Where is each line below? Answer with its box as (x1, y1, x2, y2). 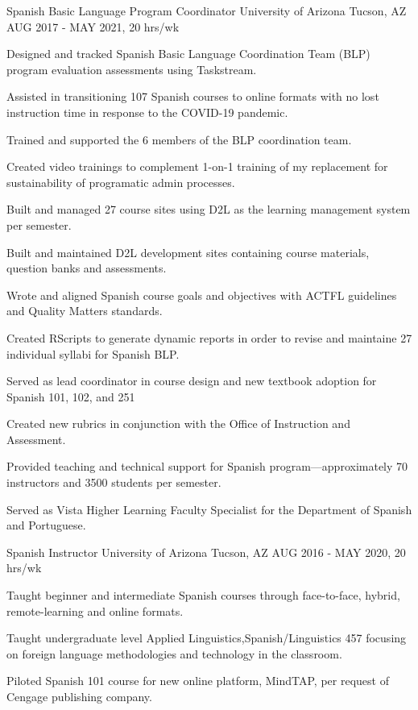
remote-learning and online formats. (6, 602, 184, 619)
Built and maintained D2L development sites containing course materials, (6, 243, 370, 260)
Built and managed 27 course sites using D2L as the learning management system (6, 201, 411, 218)
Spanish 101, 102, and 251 (6, 388, 135, 405)
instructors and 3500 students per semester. (6, 474, 221, 491)
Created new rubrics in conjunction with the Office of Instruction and (6, 415, 350, 432)
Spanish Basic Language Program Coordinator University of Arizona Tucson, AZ (6, 2, 407, 19)
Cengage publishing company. (6, 688, 152, 704)
